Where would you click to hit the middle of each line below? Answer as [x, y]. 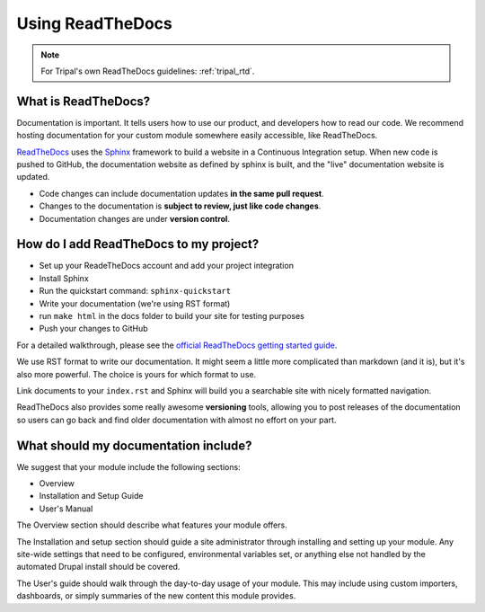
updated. [33, 177]
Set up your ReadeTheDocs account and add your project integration [166, 266]
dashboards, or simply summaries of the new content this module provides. [156, 596]
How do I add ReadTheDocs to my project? [138, 244]
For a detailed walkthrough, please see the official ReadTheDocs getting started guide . [177, 345]
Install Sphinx [64, 278]
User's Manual [66, 509]
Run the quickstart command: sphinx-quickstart [135, 291]
